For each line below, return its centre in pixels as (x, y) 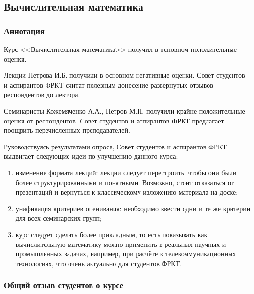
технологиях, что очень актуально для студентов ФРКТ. (99, 263)
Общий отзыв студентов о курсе (64, 285)
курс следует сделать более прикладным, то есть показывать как (111, 234)
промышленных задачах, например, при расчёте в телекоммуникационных (126, 254)
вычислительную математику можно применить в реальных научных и (121, 244)
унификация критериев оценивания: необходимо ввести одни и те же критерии (133, 208)
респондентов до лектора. (42, 94)
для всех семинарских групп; (58, 218)
